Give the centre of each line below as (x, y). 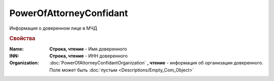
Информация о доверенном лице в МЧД (53, 28)
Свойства (22, 39)
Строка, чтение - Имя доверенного (88, 49)
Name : (16, 49)
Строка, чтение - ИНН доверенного (89, 56)
